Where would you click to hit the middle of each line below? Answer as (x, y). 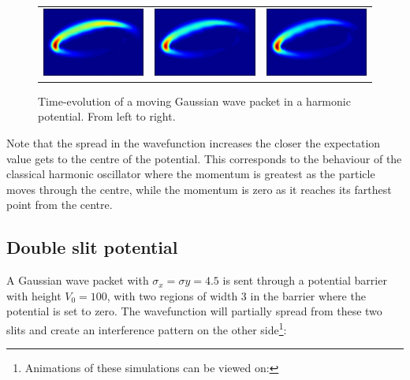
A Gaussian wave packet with (78, 280)
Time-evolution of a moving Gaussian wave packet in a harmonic (194, 101)
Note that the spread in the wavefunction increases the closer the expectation (194, 142)
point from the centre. (60, 205)
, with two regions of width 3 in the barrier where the (236, 295)
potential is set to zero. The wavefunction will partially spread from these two (194, 311)
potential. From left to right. (107, 116)
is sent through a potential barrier (305, 280)
